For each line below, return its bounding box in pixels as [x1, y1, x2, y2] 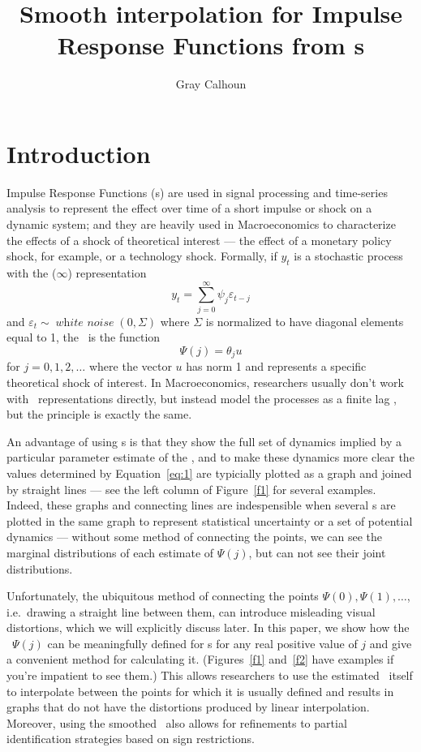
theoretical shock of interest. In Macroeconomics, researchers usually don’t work [6, 373, 404, 390]
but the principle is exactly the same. [6, 406, 192, 423]
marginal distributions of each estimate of [6, 544, 214, 561]
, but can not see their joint [248, 544, 386, 561]
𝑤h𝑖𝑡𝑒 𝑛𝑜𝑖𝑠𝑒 [55, 316, 114, 329]
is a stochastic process [294, 247, 403, 264]
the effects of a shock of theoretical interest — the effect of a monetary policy [6, 231, 392, 248]
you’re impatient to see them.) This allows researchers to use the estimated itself [6, 667, 413, 684]
